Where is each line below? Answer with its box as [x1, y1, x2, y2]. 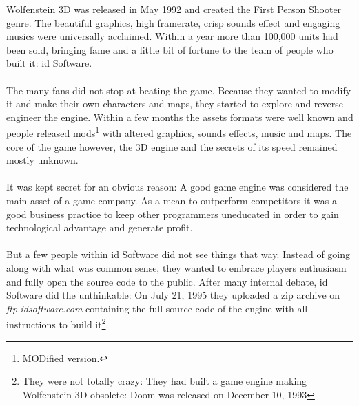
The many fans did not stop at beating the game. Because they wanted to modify [6, 83, 351, 97]
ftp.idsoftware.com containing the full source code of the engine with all [6, 301, 308, 315]
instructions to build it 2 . [6, 315, 109, 331]
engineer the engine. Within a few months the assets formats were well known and [6, 109, 353, 124]
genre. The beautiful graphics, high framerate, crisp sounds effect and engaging [6, 15, 340, 30]
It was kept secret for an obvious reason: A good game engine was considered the [6, 180, 349, 194]
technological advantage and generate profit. [6, 220, 193, 235]
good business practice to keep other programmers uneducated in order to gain [6, 206, 339, 221]
